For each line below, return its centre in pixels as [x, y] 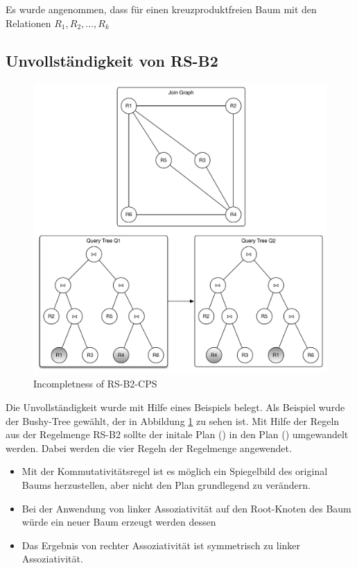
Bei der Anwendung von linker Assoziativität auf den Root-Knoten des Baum [186, 508]
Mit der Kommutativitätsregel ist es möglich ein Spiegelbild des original [175, 471]
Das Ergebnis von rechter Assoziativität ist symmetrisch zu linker [161, 545]
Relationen [28, 23]
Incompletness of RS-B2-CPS [95, 384]
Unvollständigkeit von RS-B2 [112, 60]
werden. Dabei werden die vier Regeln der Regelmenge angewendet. [149, 448]
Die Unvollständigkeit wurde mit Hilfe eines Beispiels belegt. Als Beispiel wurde [175, 407]
